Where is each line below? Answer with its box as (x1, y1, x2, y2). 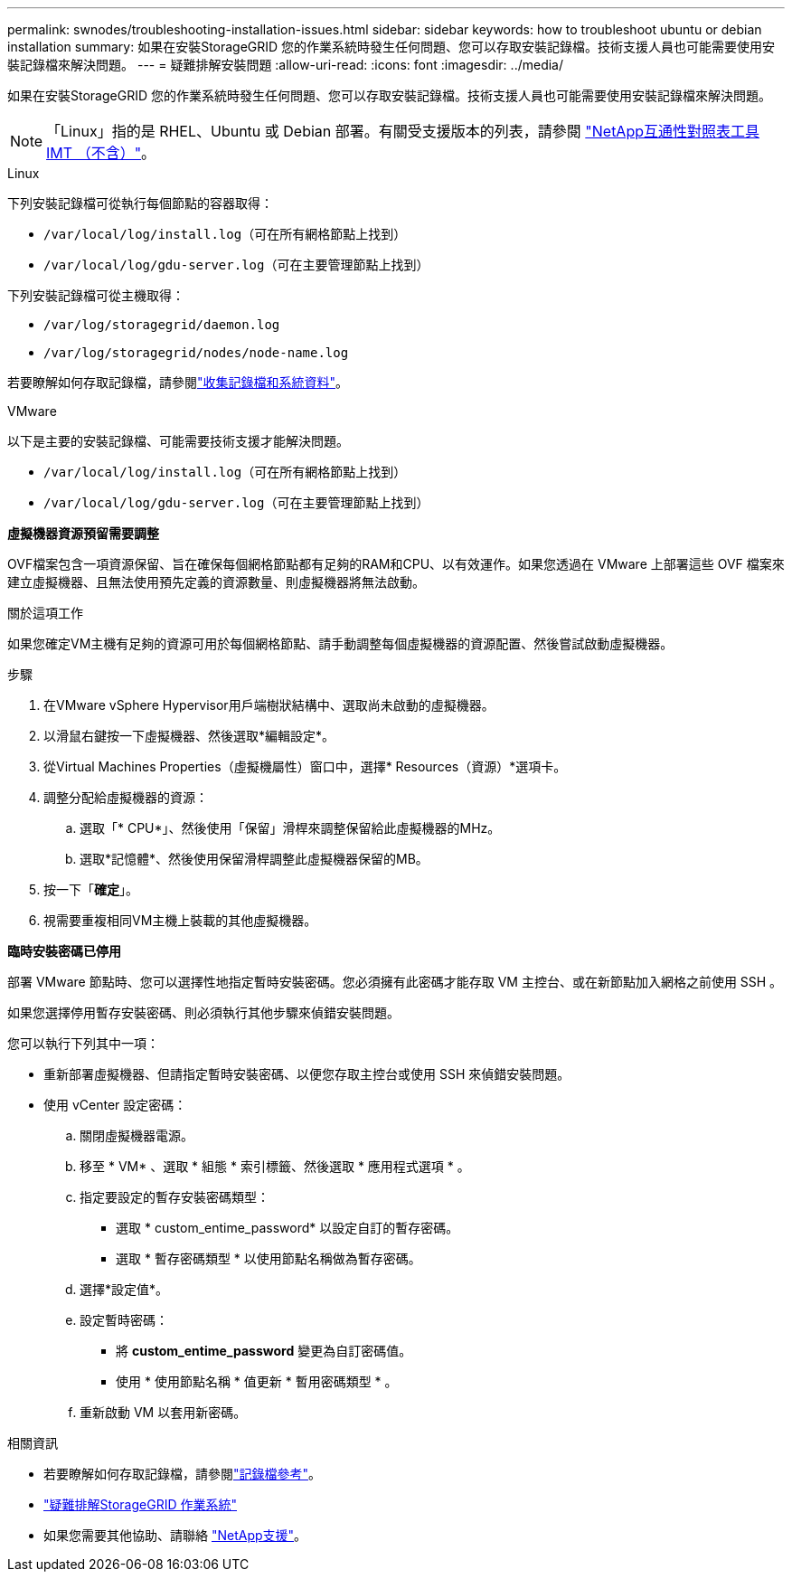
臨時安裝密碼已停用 (7, 943, 121, 959)
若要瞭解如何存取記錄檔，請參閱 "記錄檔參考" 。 (43, 1466, 322, 1481)
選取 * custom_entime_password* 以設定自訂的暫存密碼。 (116, 1220, 459, 1235)
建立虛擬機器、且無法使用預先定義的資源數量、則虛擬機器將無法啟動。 (7, 574, 425, 590)
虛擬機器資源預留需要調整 (7, 525, 159, 541)
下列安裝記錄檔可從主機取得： (7, 288, 184, 303)
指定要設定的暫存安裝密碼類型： (80, 1189, 269, 1205)
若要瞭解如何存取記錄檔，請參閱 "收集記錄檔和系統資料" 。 (7, 374, 349, 390)
